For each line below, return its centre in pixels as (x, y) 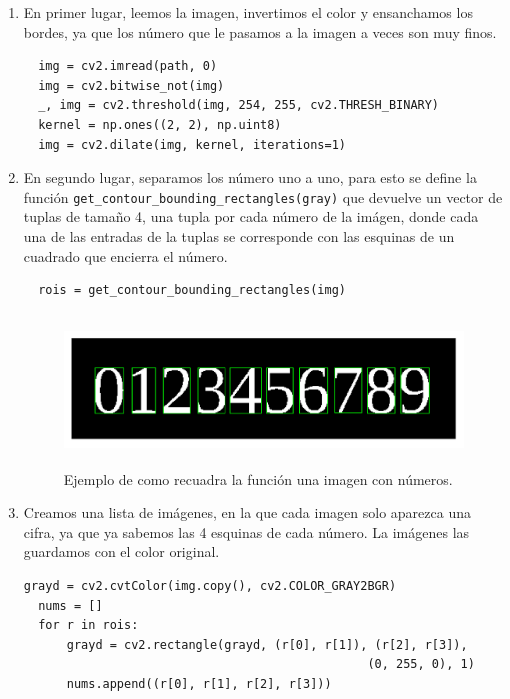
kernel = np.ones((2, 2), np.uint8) (160, 124)
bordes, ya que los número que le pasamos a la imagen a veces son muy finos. (260, 31)
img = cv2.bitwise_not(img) (131, 85)
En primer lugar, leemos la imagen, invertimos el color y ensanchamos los (248, 12)
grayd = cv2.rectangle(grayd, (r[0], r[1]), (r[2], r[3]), (267, 644)
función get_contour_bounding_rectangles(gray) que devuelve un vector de (263, 196)
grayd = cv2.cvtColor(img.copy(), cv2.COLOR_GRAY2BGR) (210, 585)
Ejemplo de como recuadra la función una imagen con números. (258, 478)
